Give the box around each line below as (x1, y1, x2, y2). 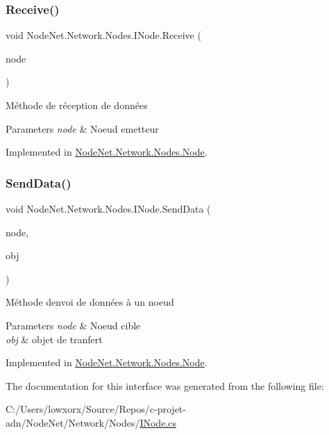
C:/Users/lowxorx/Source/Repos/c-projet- (6, 402, 186, 416)
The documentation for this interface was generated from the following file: (6, 378, 324, 393)
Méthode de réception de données (6, 98, 148, 112)
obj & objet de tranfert (6, 331, 103, 346)
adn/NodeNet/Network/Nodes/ (6, 415, 140, 429)
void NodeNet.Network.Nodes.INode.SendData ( (6, 202, 211, 215)
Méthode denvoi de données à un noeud (6, 295, 174, 309)
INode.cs (140, 415, 176, 429)
